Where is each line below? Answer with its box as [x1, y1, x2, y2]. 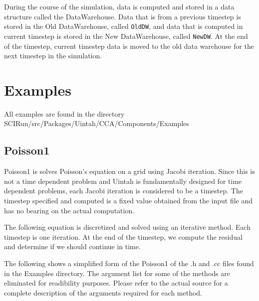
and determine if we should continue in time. [4, 241, 141, 252]
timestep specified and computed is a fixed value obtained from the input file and [4, 195, 253, 205]
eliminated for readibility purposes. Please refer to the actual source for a [4, 278, 228, 288]
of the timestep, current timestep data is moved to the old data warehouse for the [4, 40, 254, 51]
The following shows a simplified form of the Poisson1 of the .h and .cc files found [4, 258, 254, 268]
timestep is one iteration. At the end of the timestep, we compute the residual [4, 231, 243, 242]
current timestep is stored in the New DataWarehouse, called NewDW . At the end [4, 30, 248, 41]
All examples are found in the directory [4, 108, 125, 119]
